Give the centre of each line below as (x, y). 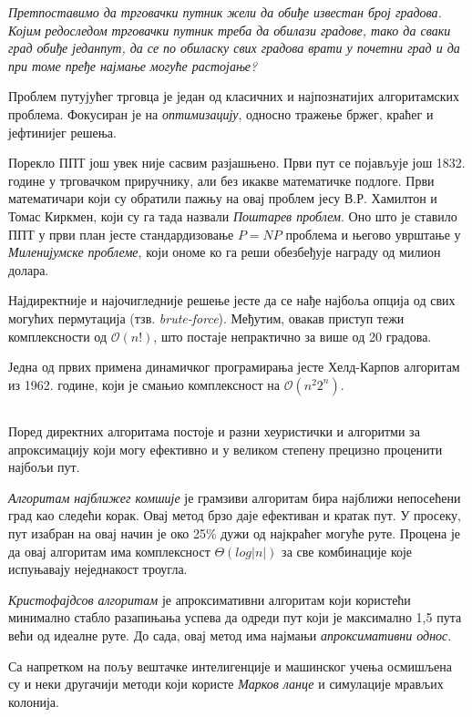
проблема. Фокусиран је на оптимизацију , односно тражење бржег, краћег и (221, 113)
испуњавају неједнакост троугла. (98, 569)
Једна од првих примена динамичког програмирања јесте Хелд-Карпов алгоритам (234, 367)
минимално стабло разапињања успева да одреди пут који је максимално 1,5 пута (235, 617)
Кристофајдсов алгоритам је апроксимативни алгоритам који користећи (210, 599)
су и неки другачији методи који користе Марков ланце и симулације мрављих (226, 684)
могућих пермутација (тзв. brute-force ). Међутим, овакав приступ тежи (206, 318)
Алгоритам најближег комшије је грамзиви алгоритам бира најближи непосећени (235, 497)
